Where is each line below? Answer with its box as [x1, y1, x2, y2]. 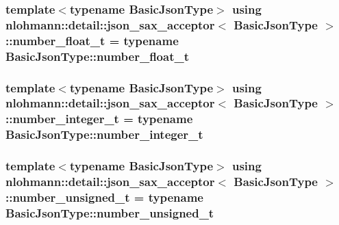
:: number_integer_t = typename [5, 110, 193, 127]
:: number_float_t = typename [5, 31, 179, 49]
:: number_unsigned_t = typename [5, 188, 203, 205]
